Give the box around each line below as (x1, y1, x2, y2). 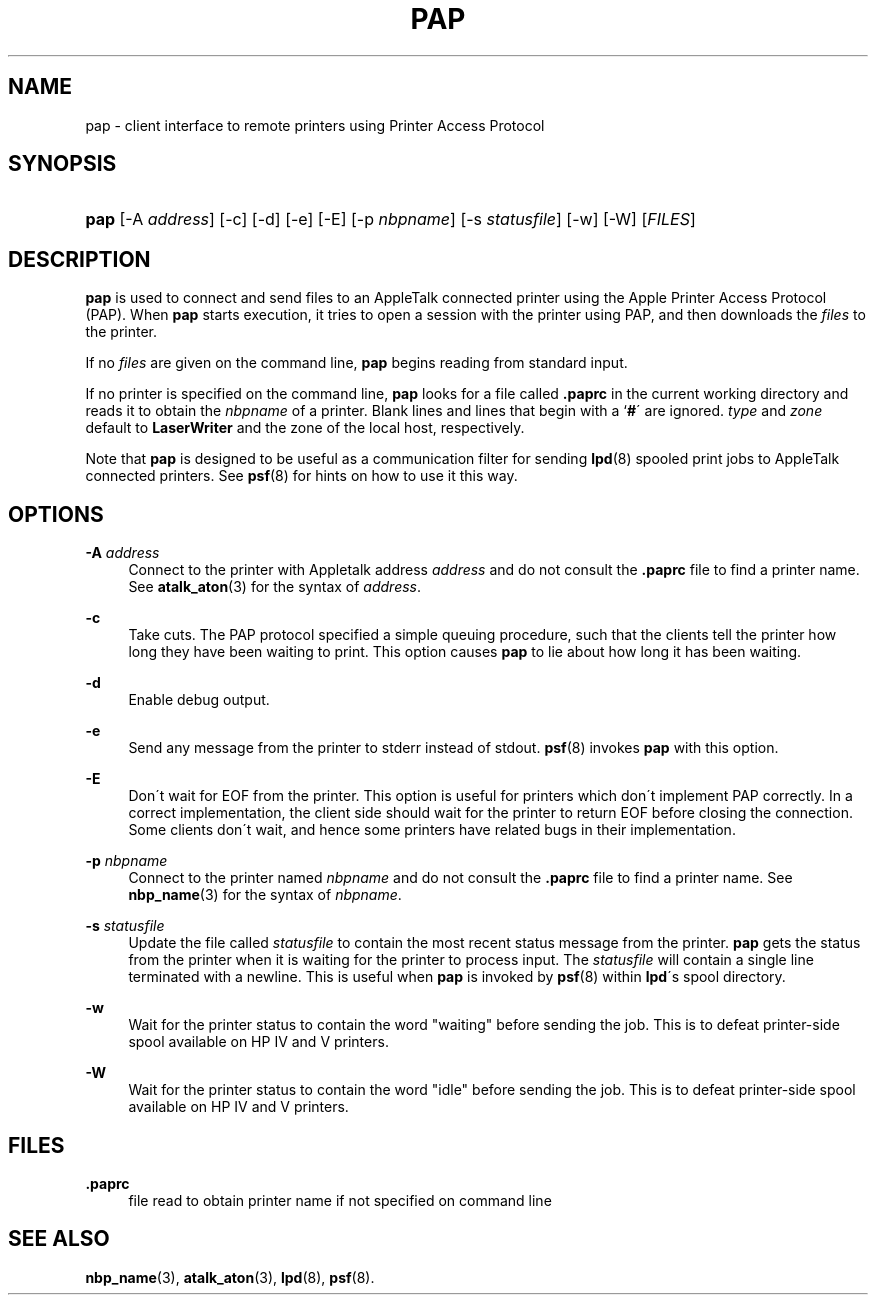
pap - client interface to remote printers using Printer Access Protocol (85, 116, 545, 134)
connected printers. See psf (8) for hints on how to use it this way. (85, 467, 518, 485)
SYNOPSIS (8, 151, 117, 177)
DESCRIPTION (8, 246, 151, 272)
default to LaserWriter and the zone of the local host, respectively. (85, 419, 525, 437)
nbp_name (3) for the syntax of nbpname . (128, 886, 402, 904)
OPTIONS (8, 501, 104, 527)
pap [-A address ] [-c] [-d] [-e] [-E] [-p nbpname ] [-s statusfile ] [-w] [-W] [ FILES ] (85, 209, 696, 230)
